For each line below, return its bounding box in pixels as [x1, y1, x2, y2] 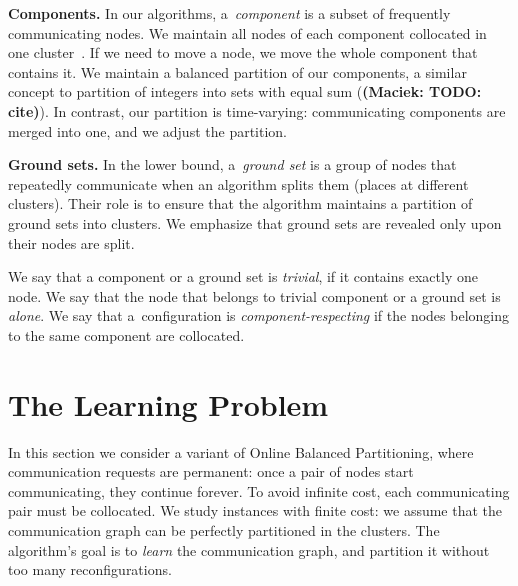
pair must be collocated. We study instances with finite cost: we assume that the [8, 500, 503, 521]
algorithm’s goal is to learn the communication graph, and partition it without [8, 539, 490, 560]
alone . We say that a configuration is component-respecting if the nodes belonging [8, 305, 509, 326]
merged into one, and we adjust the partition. [8, 120, 288, 141]
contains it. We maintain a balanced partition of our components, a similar [8, 61, 467, 82]
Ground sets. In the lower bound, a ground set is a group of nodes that [8, 154, 457, 175]
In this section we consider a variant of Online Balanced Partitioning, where [8, 441, 474, 462]
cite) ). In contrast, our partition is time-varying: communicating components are [8, 100, 506, 121]
